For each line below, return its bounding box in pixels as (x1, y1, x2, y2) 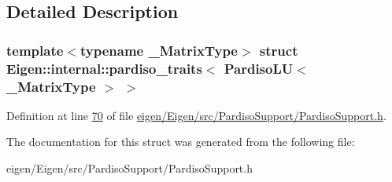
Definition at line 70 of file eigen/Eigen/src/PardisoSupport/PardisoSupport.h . (6, 107, 386, 123)
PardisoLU (224, 58, 294, 78)
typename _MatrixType (80, 40, 238, 60)
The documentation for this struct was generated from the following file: (6, 133, 355, 150)
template (6, 40, 64, 60)
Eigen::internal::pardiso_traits (6, 58, 202, 78)
